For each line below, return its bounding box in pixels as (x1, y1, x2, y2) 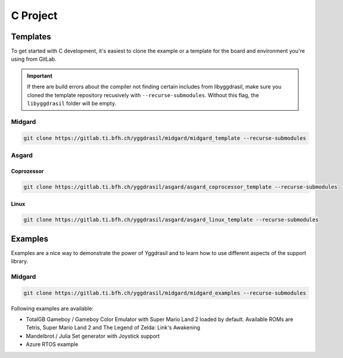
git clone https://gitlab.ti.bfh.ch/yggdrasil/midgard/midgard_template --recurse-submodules (23, 135, 307, 141)
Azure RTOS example (26, 341, 79, 348)
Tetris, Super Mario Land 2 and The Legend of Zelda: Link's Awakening (26, 324, 201, 331)
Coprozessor (11, 167, 44, 175)
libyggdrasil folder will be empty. (27, 100, 116, 107)
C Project (11, 9, 58, 22)
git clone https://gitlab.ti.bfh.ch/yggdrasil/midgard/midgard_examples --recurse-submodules (23, 289, 307, 296)
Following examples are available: (11, 304, 93, 312)
